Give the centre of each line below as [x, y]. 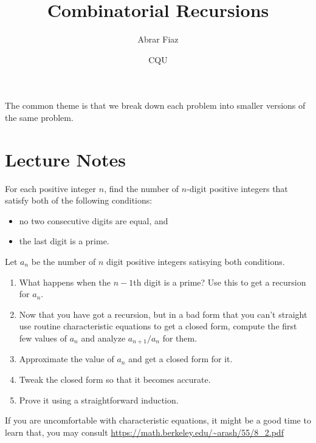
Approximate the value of [67, 359]
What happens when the [65, 282]
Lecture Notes [65, 159]
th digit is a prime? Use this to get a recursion [220, 282]
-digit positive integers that [237, 188]
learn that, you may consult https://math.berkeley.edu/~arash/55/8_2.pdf [144, 432]
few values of [43, 338]
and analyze [103, 338]
